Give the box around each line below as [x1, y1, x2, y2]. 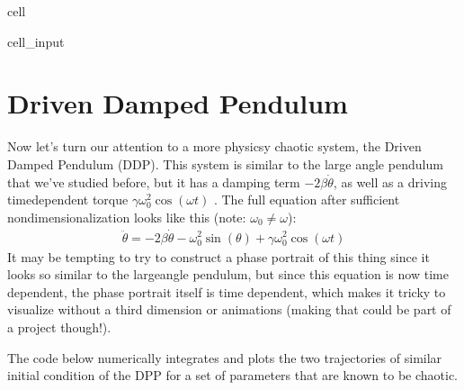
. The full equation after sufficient [213, 190, 400, 209]
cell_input [7, 32, 65, 50]
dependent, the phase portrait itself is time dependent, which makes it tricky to [7, 282, 446, 301]
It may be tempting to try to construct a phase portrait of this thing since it [7, 247, 430, 266]
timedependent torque [7, 190, 129, 209]
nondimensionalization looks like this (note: [7, 207, 246, 226]
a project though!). [7, 318, 112, 337]
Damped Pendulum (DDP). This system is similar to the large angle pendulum [7, 154, 443, 173]
